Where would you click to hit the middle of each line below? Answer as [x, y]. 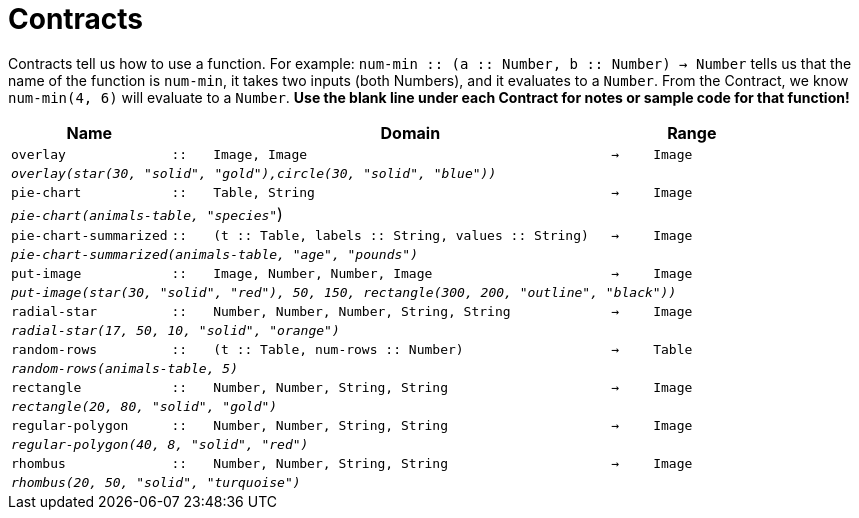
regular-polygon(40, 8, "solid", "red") [160, 444]
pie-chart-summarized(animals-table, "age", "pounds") [214, 254]
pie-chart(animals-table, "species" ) [147, 213]
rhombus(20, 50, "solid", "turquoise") [156, 482]
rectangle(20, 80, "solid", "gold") [144, 406]
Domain [410, 132]
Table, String [264, 192]
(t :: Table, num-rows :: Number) [338, 349]
